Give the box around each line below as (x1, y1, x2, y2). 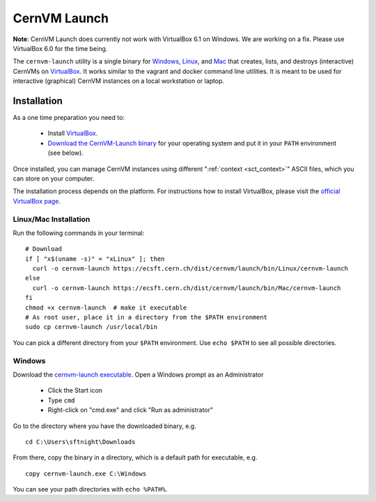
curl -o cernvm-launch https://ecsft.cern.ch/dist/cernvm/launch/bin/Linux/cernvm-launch (32, 265, 348, 273)
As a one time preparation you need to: (13, 114, 125, 122)
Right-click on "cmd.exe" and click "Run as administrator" (47, 406, 214, 414)
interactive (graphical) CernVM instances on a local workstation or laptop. (13, 77, 225, 85)
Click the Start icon (47, 386, 103, 395)
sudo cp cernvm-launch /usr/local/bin (25, 323, 158, 331)
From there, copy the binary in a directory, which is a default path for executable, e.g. (13, 453, 258, 462)
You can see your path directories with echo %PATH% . (13, 485, 168, 494)
